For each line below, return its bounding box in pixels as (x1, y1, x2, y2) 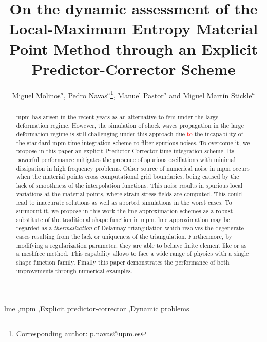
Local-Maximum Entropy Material (9, 18, 258, 39)
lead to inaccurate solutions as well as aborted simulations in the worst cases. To (16, 198, 232, 207)
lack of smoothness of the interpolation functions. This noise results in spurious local (16, 180, 243, 189)
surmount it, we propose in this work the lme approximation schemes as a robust (16, 206, 233, 215)
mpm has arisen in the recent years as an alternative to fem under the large (16, 112, 219, 121)
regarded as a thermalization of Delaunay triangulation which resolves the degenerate (16, 224, 244, 232)
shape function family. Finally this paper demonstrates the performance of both (16, 257, 230, 266)
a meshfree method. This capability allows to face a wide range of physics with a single (16, 249, 249, 258)
